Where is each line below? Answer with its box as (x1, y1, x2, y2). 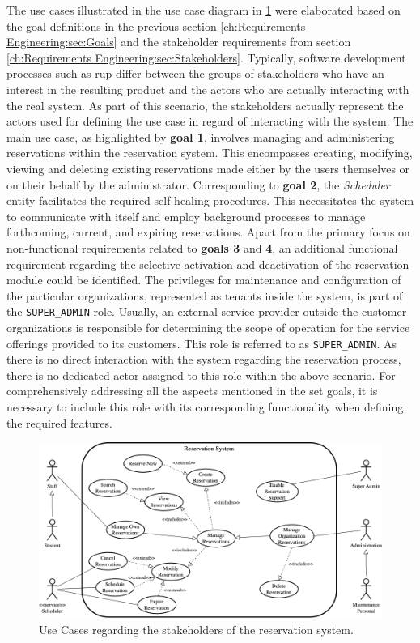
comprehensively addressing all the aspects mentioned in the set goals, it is (6, 382, 378, 399)
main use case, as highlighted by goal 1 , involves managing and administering (6, 128, 395, 145)
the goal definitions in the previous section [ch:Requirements (6, 17, 306, 34)
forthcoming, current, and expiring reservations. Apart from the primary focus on (6, 224, 410, 241)
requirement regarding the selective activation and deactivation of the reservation (6, 255, 409, 272)
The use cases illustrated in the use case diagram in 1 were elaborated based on (6, 2, 401, 18)
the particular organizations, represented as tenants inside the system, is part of (6, 287, 403, 304)
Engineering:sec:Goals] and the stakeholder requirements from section (6, 33, 351, 50)
